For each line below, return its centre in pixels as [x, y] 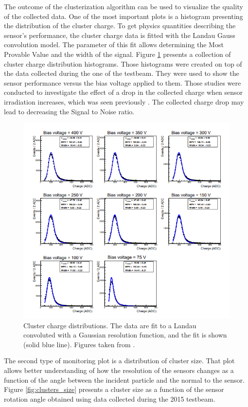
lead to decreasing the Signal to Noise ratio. [69, 111]
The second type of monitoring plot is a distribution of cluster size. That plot [119, 361]
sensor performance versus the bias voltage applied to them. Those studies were [123, 82]
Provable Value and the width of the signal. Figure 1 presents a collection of [117, 54]
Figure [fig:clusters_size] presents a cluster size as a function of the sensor [114, 389]
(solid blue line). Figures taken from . [79, 344]
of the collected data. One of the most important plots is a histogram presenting [124, 16]
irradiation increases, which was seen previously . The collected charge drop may [124, 101]
